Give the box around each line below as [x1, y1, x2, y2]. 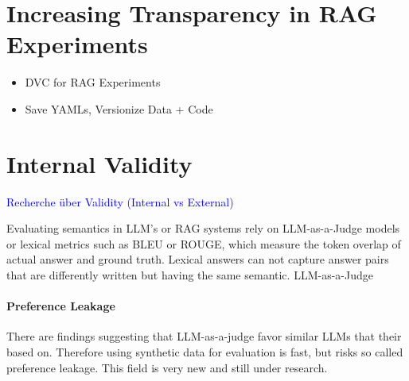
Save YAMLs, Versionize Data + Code [25, 100, 213, 117]
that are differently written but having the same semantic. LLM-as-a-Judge [6, 267, 373, 283]
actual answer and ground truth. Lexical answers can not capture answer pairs [6, 251, 389, 267]
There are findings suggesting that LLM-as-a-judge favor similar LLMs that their [6, 328, 402, 344]
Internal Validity [6, 147, 193, 179]
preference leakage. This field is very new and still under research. [6, 359, 328, 375]
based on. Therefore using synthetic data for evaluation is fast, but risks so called [6, 343, 403, 360]
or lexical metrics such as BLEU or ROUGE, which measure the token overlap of [6, 235, 401, 252]
